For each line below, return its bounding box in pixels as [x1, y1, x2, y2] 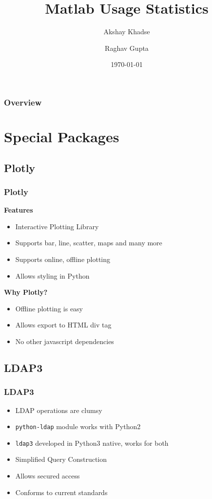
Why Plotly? [4, 287, 48, 297]
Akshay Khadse [103, 26, 150, 37]
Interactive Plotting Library [15, 221, 99, 231]
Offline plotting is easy [15, 303, 83, 313]
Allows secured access [15, 471, 80, 481]
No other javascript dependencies [15, 336, 114, 346]
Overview [4, 96, 42, 108]
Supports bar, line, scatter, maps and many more [15, 238, 162, 248]
